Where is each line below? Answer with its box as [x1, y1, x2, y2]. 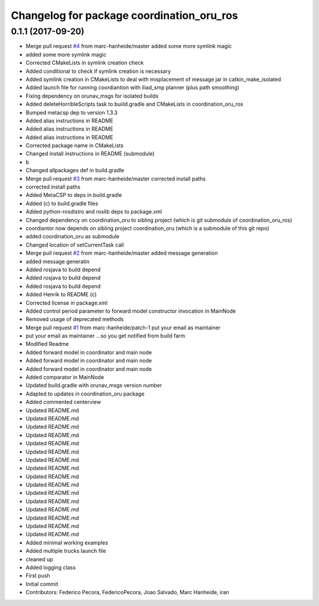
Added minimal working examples [25, 539, 109, 546]
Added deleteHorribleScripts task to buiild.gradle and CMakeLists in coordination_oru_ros [25, 101, 243, 108]
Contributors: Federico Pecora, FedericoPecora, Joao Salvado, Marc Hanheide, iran [25, 589, 230, 596]
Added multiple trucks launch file [25, 547, 106, 555]
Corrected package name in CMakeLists [25, 142, 124, 149]
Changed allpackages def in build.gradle [25, 167, 125, 174]
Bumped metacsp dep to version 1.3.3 [25, 109, 118, 116]
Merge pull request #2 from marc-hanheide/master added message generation [25, 249, 218, 257]
